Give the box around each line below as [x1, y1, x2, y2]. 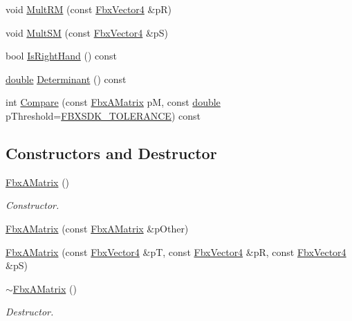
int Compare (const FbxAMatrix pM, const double [6, 95, 221, 109]
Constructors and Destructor [6, 142, 217, 163]
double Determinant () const [6, 71, 127, 86]
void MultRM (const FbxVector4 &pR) [6, 2, 172, 16]
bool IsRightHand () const [6, 48, 117, 63]
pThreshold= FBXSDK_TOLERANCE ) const [6, 108, 201, 122]
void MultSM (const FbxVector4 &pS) [6, 25, 168, 39]
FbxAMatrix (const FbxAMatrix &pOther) [6, 221, 189, 235]
